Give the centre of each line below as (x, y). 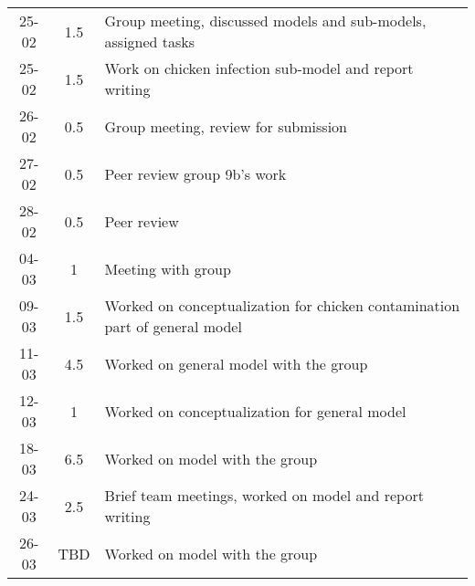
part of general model (173, 326)
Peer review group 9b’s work (195, 173)
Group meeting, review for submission (226, 126)
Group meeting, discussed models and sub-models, (265, 21)
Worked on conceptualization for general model (255, 411)
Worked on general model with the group (236, 363)
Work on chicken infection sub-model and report (259, 68)
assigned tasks (150, 42)
